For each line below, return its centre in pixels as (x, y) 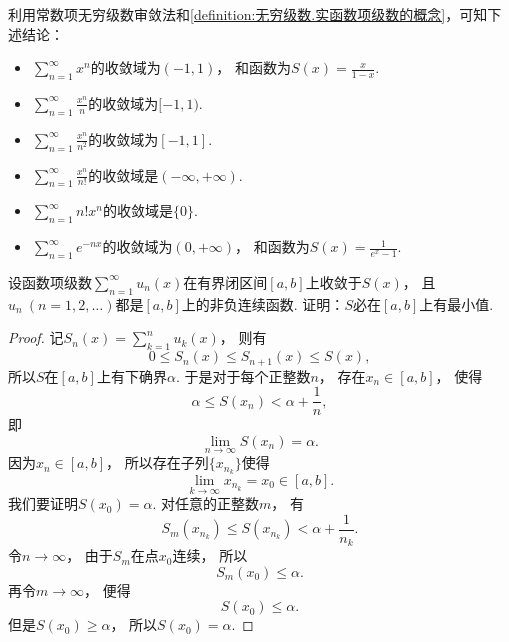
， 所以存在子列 (157, 462)
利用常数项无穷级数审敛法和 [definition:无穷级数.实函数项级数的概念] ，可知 (248, 14)
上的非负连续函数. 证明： (263, 303)
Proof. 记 (36, 337)
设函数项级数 (50, 281)
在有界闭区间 (225, 281)
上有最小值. (456, 303)
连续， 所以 (210, 555)
